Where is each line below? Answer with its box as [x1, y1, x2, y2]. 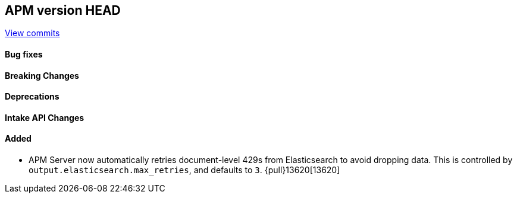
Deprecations [5, 91, 59, 102]
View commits [5, 28, 60, 39]
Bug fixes [5, 49, 43, 60]
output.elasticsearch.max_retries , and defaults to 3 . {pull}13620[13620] [29, 165, 340, 175]
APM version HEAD [5, 3, 121, 18]
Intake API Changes [5, 112, 84, 123]
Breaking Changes [5, 70, 79, 81]
